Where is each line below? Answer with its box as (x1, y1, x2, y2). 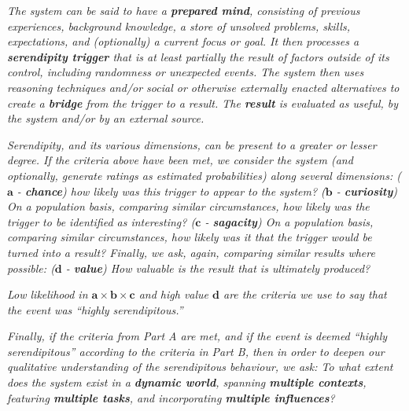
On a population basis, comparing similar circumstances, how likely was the (7, 198, 370, 215)
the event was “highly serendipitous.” (7, 301, 183, 317)
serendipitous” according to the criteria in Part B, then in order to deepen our (7, 343, 385, 359)
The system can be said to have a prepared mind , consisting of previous (7, 2, 360, 18)
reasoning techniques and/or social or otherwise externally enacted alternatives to (7, 79, 400, 95)
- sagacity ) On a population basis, (204, 213, 374, 229)
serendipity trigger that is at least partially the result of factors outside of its (7, 48, 389, 64)
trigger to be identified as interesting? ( (7, 213, 196, 229)
